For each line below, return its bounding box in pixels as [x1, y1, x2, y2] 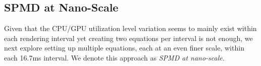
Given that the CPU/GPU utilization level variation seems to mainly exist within [4, 23, 257, 33]
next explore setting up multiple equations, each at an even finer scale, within [4, 42, 244, 53]
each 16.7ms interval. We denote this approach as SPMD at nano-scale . [4, 52, 225, 62]
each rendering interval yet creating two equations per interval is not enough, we [4, 32, 253, 43]
